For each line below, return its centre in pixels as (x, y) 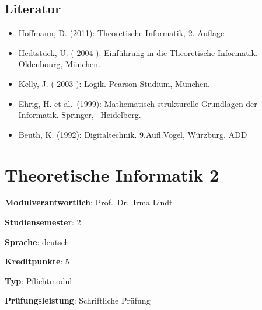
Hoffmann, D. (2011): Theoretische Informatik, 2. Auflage (121, 33)
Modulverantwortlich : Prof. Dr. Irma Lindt (89, 202)
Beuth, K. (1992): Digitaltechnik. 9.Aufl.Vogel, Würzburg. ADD (133, 134)
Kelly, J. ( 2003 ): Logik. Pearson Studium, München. (114, 83)
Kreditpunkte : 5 (37, 261)
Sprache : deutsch (37, 241)
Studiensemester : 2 (43, 222)
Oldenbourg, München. (59, 64)
